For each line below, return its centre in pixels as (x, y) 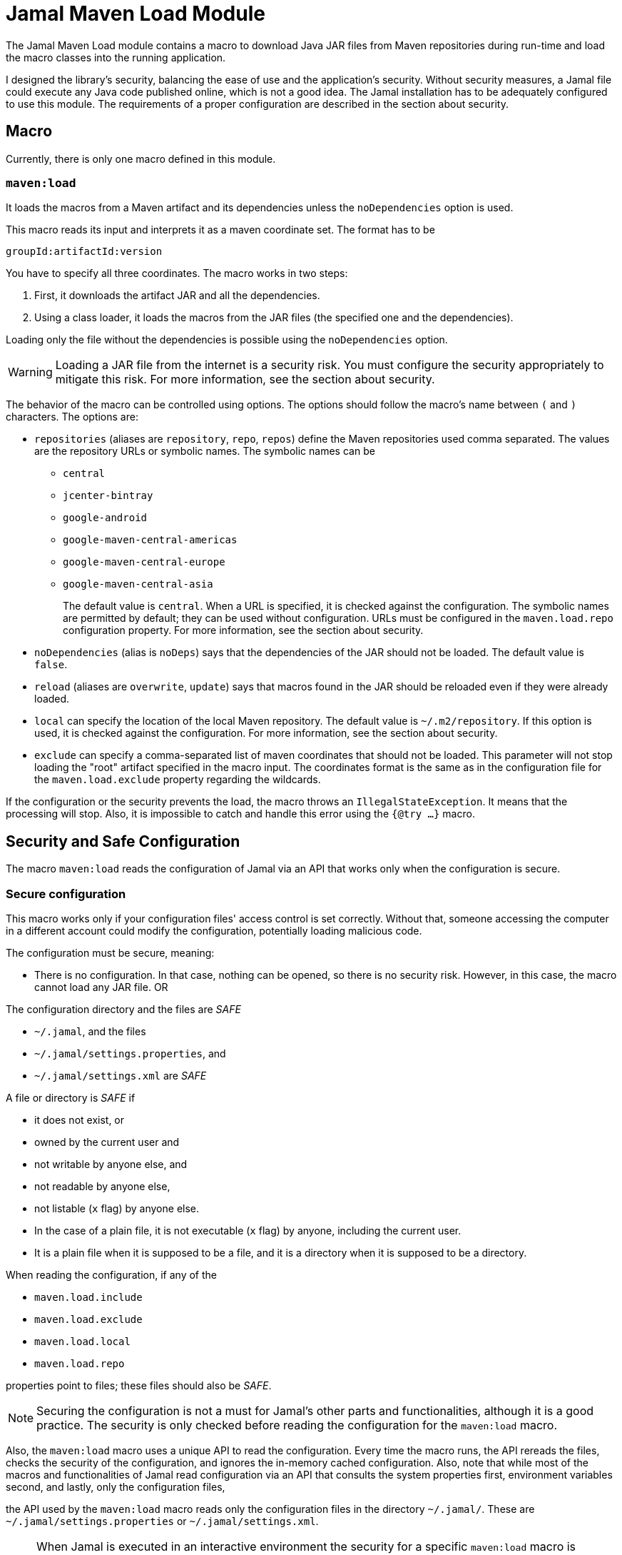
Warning (30, 372)
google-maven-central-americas (150, 540)
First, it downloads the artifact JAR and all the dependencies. (177, 296)
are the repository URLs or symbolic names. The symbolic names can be (205, 451)
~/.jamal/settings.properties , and (130, 1053)
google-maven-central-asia (138, 584)
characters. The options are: (72, 417)
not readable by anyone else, (102, 1186)
